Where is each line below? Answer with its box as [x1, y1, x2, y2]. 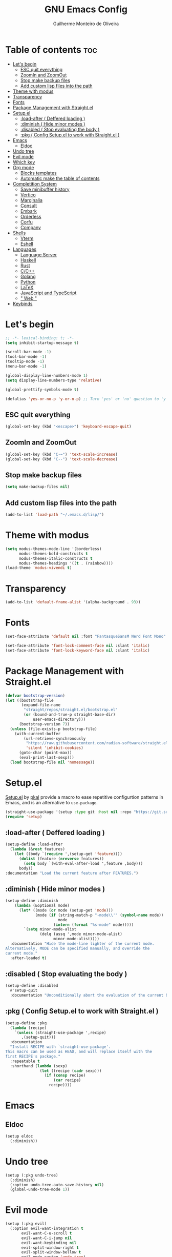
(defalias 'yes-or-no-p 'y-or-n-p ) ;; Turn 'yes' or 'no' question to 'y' [5, 396, 168, 401]
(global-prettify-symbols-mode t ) [5, 387, 79, 392]
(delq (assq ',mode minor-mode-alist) [39, 931, 123, 937]
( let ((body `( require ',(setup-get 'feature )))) [14, 851, 123, 857]
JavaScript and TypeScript [20, 290, 77, 296]
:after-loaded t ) [10, 955, 47, 961]
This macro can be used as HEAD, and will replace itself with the [5, 1049, 153, 1055]
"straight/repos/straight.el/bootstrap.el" [24, 707, 118, 713]
